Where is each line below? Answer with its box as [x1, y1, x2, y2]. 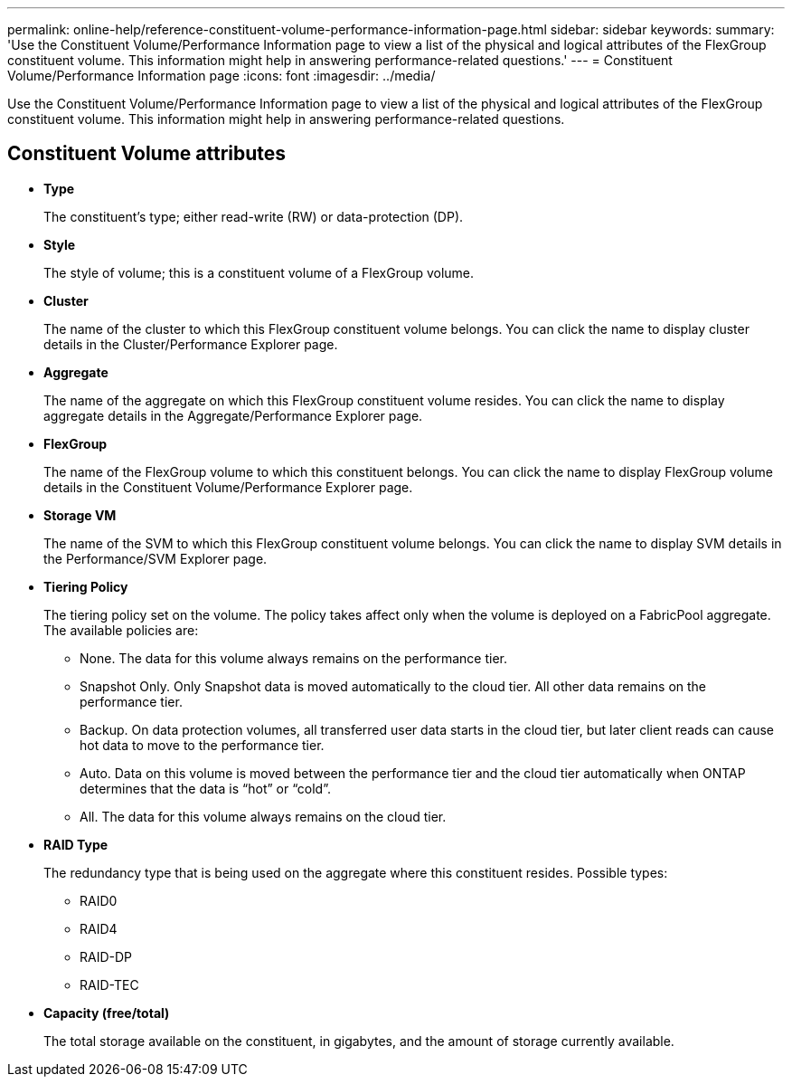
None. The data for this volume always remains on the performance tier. [80, 650, 507, 666]
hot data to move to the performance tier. [80, 737, 325, 753]
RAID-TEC [80, 976, 139, 993]
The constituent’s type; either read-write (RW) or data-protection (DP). [43, 208, 464, 224]
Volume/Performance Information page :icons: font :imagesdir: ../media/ [7, 68, 436, 83]
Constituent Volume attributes [7, 142, 287, 166]
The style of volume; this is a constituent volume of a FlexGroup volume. [43, 264, 475, 281]
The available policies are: [43, 622, 199, 638]
